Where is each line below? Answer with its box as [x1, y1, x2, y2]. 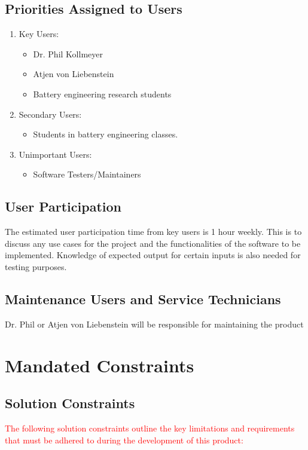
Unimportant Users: [19, 148, 92, 160]
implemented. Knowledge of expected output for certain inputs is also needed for [5, 249, 301, 261]
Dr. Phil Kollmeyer [33, 47, 103, 60]
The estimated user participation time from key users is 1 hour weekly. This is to [5, 225, 302, 238]
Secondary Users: [19, 108, 82, 120]
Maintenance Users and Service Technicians [5, 289, 281, 308]
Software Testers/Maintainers [33, 168, 141, 180]
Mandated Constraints [5, 353, 194, 377]
